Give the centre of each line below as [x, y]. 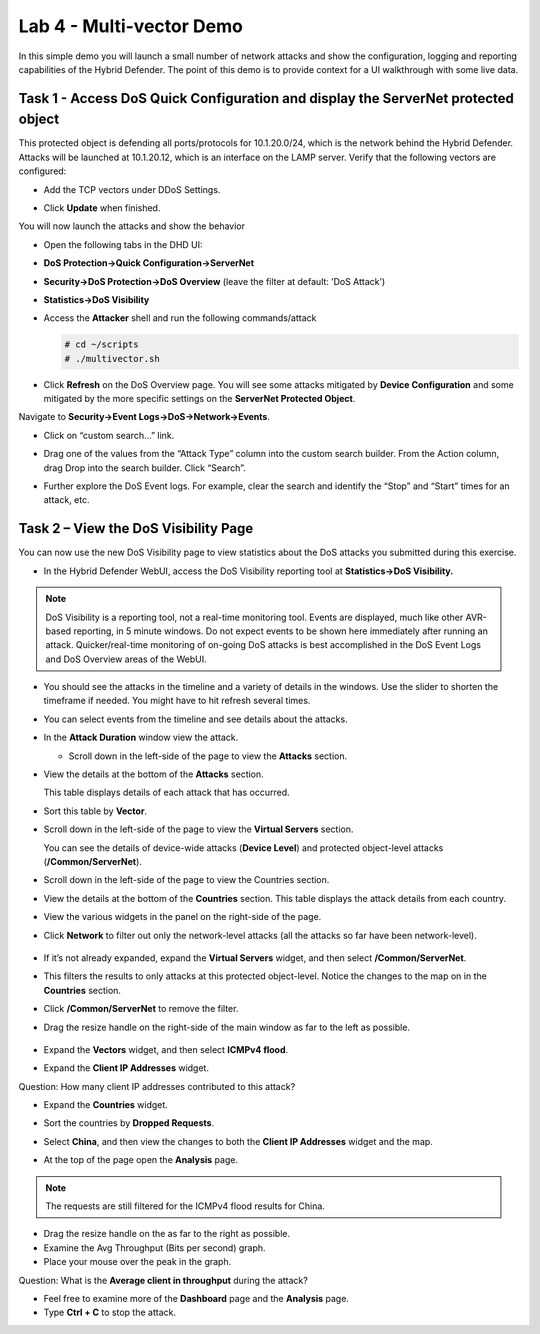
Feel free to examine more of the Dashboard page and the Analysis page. [196, 1298]
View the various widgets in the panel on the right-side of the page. [182, 917]
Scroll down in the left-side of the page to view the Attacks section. [208, 756]
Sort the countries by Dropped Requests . [129, 1123]
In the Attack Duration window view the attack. [141, 737]
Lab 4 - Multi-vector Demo [131, 26]
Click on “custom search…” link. [109, 435]
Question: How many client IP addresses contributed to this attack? [157, 1086]
